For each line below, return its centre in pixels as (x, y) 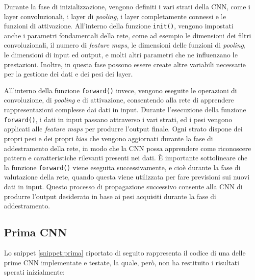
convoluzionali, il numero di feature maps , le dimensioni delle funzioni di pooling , (125, 45)
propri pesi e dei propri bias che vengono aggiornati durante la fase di (109, 138)
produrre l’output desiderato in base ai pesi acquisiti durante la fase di (110, 196)
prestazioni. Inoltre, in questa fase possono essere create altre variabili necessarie (125, 64)
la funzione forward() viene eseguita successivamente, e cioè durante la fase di (122, 167)
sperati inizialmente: (34, 272)
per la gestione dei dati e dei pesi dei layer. (68, 74)
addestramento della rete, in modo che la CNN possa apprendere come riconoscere (127, 148)
